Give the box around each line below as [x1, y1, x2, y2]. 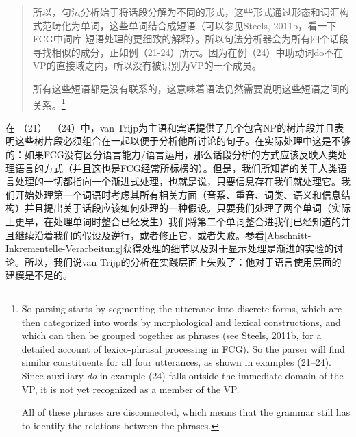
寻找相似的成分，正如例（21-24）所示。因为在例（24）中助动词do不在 [32, 45, 344, 59]
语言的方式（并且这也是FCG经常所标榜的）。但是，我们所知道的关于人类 [14, 160, 338, 175]
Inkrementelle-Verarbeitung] [5, 241, 123, 255]
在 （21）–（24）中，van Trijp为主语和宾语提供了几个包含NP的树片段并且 [5, 120, 335, 134]
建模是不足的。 [5, 268, 73, 282]
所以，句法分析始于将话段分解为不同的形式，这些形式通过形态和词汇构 [32, 5, 349, 18]
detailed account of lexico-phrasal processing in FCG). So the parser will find [21, 341, 345, 355]
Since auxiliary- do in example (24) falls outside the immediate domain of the [21, 368, 344, 382]
